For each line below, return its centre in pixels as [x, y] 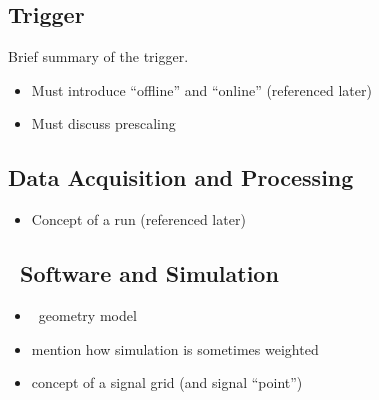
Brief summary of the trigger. [98, 56]
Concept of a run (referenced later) [138, 219]
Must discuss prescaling [103, 123]
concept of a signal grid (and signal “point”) [167, 382]
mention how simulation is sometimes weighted [175, 348]
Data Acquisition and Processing [181, 177]
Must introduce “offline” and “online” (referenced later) [201, 89]
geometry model [87, 314]
